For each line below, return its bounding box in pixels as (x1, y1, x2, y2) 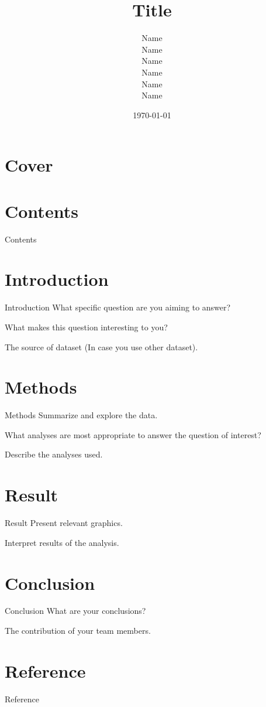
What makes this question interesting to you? (5, 320, 168, 333)
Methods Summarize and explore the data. (5, 409, 158, 421)
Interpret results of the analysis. (5, 536, 119, 548)
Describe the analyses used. (5, 448, 103, 460)
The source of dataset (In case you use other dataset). (5, 340, 198, 353)
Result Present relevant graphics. (5, 517, 123, 529)
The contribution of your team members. (5, 624, 151, 637)
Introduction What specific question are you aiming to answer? (5, 301, 231, 313)
